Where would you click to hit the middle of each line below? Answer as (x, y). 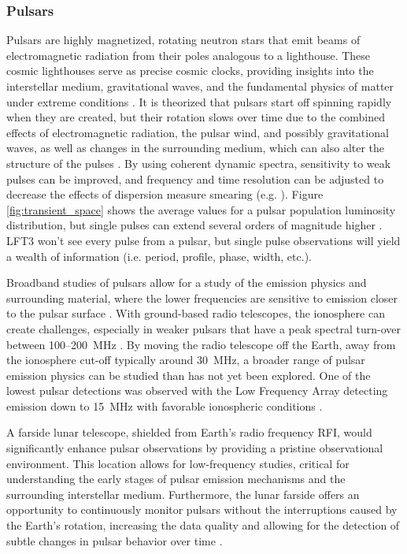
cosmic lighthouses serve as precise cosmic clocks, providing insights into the (190, 71)
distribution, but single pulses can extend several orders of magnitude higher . (194, 225)
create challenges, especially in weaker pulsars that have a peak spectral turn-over (204, 328)
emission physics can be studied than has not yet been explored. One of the (189, 375)
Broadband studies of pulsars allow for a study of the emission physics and (187, 283)
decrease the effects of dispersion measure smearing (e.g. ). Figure (165, 194)
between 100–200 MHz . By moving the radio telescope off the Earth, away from (201, 344)
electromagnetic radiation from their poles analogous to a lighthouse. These (189, 55)
